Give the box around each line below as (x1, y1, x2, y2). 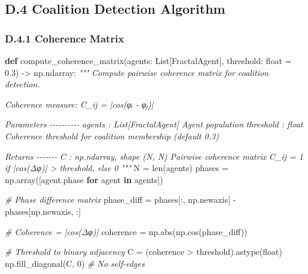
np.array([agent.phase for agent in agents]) (5, 173, 163, 185)
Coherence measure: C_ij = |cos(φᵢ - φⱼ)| (5, 98, 154, 110)
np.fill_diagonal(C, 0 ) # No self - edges (5, 257, 145, 269)
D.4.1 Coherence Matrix (5, 31, 124, 45)
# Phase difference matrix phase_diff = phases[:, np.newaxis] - (5, 193, 236, 206)
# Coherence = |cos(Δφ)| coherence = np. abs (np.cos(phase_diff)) (5, 225, 248, 238)
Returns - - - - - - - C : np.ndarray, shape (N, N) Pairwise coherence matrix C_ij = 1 (5, 150, 303, 162)
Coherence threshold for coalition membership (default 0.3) (5, 129, 219, 142)
